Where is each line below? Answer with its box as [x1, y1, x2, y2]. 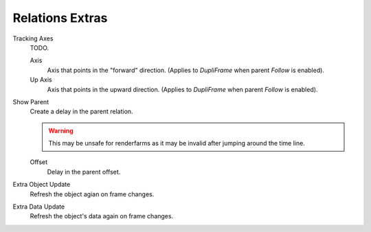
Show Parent [12, 97, 49, 106]
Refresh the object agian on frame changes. [30, 189, 155, 198]
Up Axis [30, 76, 53, 84]
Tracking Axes [12, 34, 54, 43]
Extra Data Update [12, 202, 65, 211]
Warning [48, 126, 74, 135]
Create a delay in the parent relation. [30, 107, 133, 116]
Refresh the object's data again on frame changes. [30, 212, 174, 220]
